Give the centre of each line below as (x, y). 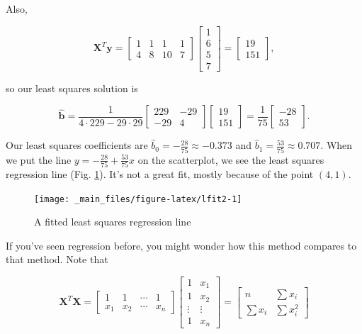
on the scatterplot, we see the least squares (231, 159)
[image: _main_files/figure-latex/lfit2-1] (138, 199)
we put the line (39, 159)
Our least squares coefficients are (77, 145)
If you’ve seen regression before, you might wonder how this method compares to (181, 245)
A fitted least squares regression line (113, 222)
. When (336, 145)
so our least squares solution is (72, 88)
